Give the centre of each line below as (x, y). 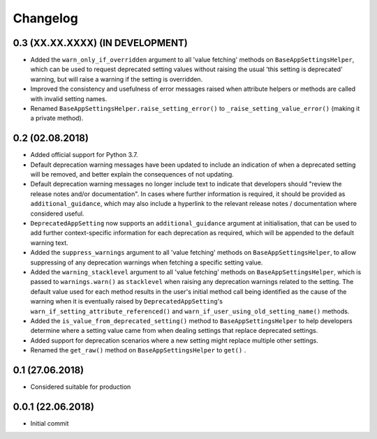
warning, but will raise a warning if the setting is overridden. (117, 79)
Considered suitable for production (81, 387)
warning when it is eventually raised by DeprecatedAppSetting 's (127, 302)
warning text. (50, 243)
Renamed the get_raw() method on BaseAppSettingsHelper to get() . (138, 350)
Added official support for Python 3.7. (84, 155)
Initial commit (50, 423)
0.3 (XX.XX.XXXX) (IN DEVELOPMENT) (100, 43)
